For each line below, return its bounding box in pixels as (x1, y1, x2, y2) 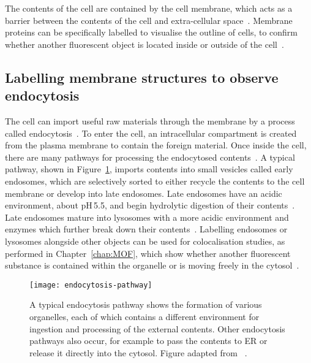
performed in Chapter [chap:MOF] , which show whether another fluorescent (5, 246, 291, 259)
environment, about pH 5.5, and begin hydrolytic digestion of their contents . (5, 199, 295, 212)
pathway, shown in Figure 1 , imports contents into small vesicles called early (5, 162, 293, 175)
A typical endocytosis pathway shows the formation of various (29, 298, 262, 311)
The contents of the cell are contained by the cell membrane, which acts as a (5, 2, 293, 14)
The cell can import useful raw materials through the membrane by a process (5, 114, 295, 127)
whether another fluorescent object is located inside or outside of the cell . (5, 37, 284, 50)
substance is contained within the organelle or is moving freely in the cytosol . (5, 259, 299, 272)
